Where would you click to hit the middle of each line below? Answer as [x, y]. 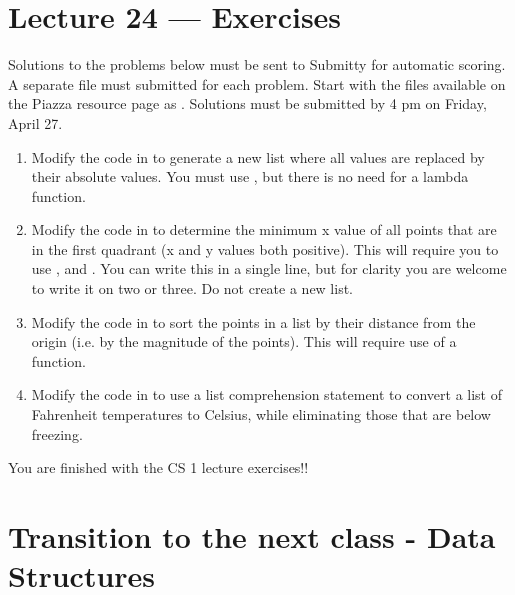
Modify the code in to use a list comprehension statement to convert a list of [266, 394]
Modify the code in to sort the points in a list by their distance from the [253, 321]
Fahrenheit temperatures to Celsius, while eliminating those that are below [261, 414]
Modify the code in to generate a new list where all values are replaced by [258, 156]
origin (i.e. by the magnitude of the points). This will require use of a [244, 341]
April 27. [35, 122]
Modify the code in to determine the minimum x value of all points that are [264, 229]
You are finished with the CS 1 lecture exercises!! [158, 467]
